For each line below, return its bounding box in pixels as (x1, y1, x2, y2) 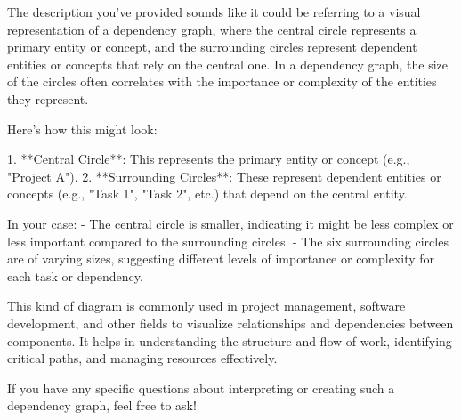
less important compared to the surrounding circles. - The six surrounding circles (7, 231, 449, 250)
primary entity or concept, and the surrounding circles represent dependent (7, 37, 417, 56)
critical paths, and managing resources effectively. (7, 349, 278, 367)
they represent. (7, 89, 89, 108)
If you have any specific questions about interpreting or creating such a (7, 378, 395, 397)
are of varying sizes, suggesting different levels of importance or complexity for (7, 249, 435, 268)
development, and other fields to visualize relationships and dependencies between (7, 313, 454, 332)
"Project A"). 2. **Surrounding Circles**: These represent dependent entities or (7, 166, 441, 185)
